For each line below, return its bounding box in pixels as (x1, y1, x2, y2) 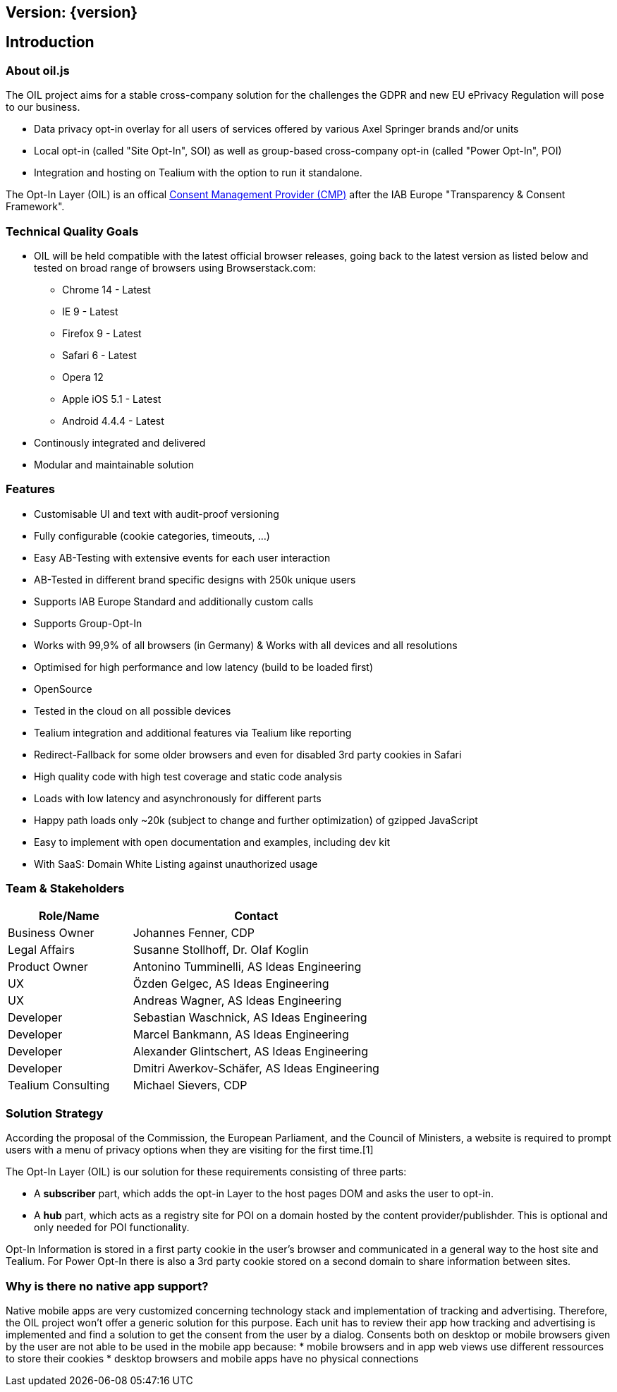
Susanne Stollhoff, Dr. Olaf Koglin (133, 943, 309, 957)
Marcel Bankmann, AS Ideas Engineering (133, 1027, 349, 1042)
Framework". (6, 200, 65, 213)
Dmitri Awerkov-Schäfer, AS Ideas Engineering (133, 1061, 379, 1076)
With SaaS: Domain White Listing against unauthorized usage (34, 857, 318, 870)
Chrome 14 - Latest (62, 283, 151, 296)
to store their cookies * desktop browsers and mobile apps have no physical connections (6, 1352, 419, 1364)
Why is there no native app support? (6, 1278, 209, 1293)
